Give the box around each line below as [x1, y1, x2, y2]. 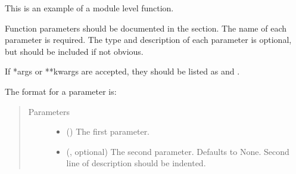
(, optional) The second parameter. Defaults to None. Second [66, 145, 289, 157]
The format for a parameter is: [5, 85, 117, 97]
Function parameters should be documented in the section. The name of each [5, 21, 286, 34]
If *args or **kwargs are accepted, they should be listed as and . [5, 65, 240, 77]
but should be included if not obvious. [5, 45, 144, 57]
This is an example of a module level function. [5, 2, 174, 14]
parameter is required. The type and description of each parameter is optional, [5, 33, 292, 46]
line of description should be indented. [66, 157, 206, 169]
